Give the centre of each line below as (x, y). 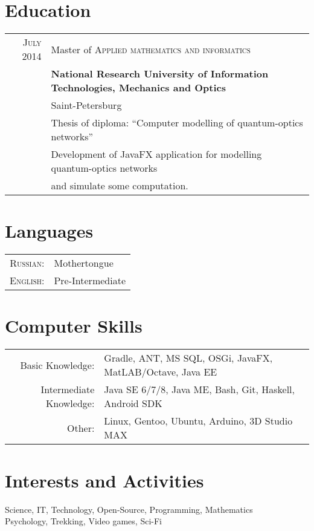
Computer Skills (74, 326)
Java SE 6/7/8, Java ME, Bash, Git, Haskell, (199, 389)
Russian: (27, 263)
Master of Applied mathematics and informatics (151, 49)
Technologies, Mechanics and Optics (138, 88)
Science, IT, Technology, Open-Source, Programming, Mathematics (129, 509)
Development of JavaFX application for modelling (156, 154)
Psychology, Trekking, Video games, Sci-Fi (83, 521)
